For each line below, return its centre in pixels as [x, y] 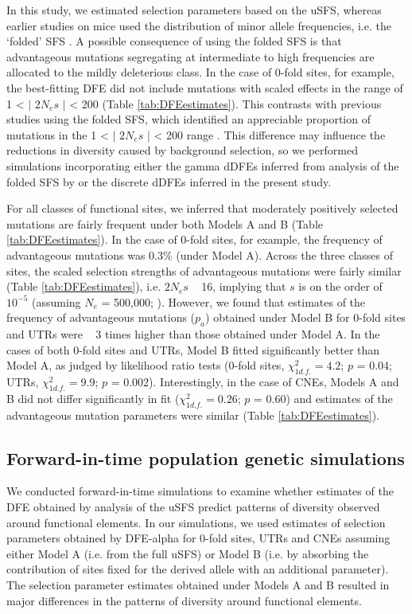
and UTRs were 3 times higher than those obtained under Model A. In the [193, 334]
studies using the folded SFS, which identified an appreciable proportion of [189, 119]
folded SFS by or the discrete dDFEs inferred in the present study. [169, 181]
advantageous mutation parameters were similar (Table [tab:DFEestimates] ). [193, 415]
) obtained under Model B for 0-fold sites [306, 317]
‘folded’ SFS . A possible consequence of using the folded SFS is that [174, 41]
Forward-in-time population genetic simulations [206, 458]
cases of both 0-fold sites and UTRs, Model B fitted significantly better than [193, 349]
